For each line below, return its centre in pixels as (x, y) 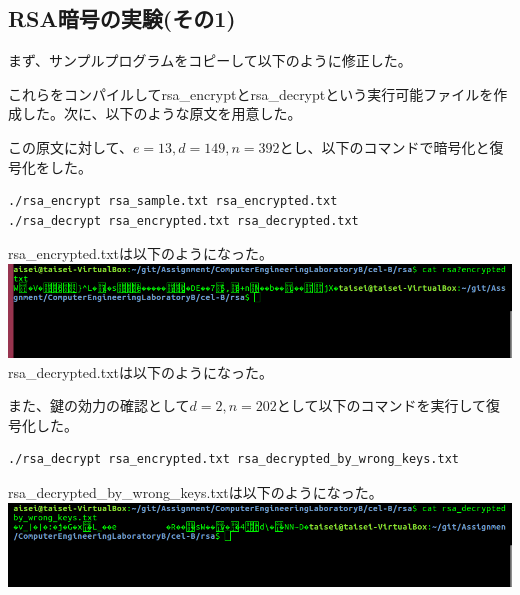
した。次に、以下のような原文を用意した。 (161, 113)
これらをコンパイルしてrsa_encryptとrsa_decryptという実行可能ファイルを (251, 93)
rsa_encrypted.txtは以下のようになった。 (141, 253)
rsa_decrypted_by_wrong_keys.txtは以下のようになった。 (195, 492)
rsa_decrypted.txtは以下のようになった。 (141, 371)
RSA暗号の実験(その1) (122, 18)
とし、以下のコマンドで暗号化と (384, 146)
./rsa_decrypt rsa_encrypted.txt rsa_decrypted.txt (183, 220)
